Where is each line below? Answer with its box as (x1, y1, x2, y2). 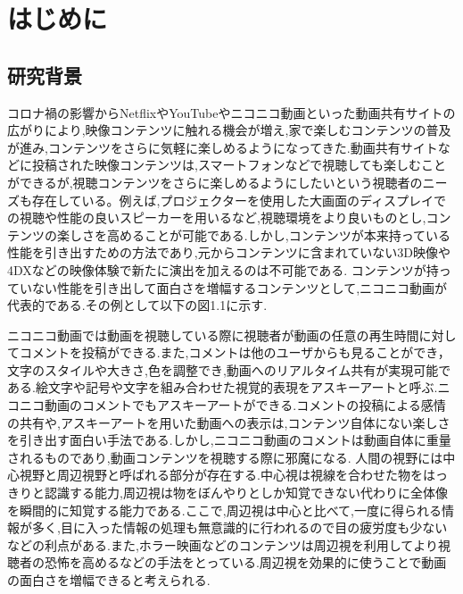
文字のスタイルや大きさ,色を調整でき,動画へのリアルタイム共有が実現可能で (7, 360, 451, 379)
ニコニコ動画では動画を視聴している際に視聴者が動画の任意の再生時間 (7, 325, 419, 344)
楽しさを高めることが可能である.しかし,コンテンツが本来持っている (56, 225, 451, 244)
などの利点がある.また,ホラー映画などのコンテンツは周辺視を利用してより (7, 535, 439, 554)
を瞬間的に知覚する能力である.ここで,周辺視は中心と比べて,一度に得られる (7, 500, 442, 519)
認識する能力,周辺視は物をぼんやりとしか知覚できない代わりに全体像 (44, 483, 448, 502)
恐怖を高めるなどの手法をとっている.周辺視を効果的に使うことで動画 (44, 553, 447, 572)
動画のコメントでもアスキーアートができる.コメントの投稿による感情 (44, 396, 446, 414)
